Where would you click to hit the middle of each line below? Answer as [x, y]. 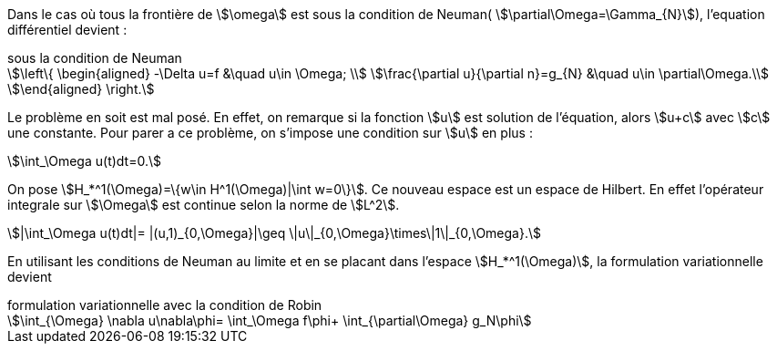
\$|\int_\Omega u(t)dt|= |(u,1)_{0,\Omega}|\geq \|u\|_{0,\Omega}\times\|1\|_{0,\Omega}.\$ [274, 233]
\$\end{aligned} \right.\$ [81, 89]
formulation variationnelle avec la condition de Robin [165, 305]
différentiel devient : [67, 30]
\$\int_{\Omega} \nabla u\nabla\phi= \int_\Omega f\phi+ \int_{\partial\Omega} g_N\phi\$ [270, 320]
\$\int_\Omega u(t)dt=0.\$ [84, 161]
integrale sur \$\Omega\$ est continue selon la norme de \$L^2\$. [204, 205]
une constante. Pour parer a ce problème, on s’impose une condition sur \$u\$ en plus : [270, 133]
